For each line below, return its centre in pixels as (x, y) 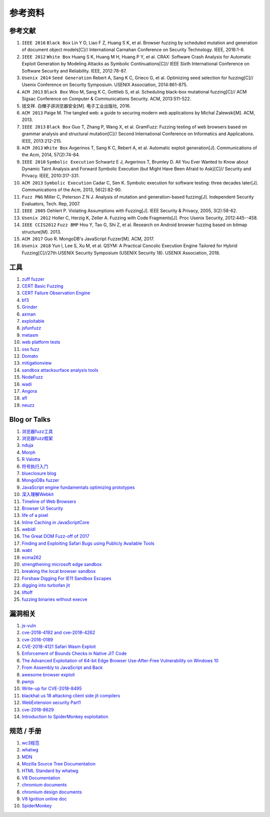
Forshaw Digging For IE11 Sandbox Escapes (66, 578)
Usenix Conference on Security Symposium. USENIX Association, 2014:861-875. (104, 85)
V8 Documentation (41, 777)
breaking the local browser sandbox (59, 571)
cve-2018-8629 (38, 709)
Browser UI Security (42, 508)
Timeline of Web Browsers (49, 501)
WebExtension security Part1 (51, 702)
